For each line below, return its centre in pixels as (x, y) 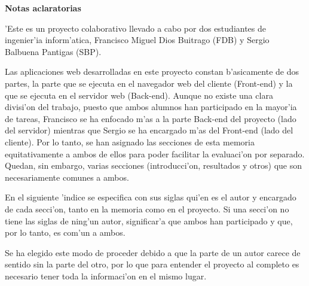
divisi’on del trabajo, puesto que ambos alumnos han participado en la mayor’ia (151, 107)
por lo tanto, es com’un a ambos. (65, 232)
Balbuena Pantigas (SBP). (53, 51)
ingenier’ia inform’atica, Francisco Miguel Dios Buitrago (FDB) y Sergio (137, 40)
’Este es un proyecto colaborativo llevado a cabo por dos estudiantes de (136, 28)
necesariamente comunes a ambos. (67, 177)
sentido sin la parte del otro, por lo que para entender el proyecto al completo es (152, 264)
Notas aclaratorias (43, 8)
